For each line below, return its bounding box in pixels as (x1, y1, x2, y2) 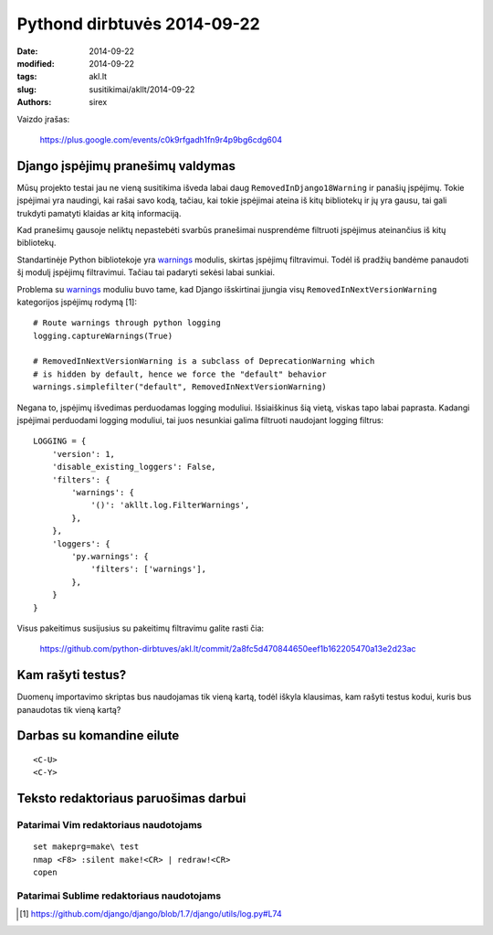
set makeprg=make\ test (33, 842, 140, 852)
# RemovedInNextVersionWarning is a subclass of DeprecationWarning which (33, 356, 375, 367)
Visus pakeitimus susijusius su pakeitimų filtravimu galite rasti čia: (16, 622, 265, 633)
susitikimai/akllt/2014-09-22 (89, 83, 195, 95)
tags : (16, 71, 37, 82)
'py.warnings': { (71, 551, 150, 561)
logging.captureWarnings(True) (33, 330, 173, 341)
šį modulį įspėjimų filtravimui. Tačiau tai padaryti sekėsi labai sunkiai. (16, 267, 276, 278)
